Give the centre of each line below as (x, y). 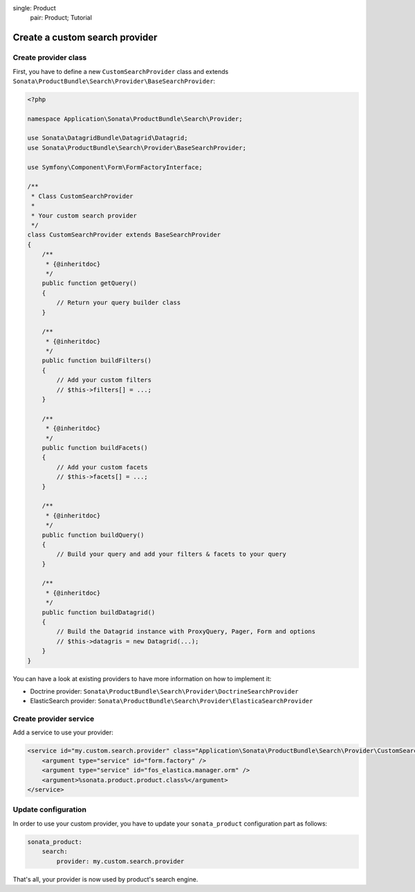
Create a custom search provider (85, 38)
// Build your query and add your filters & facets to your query (172, 554)
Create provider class (50, 57)
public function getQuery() (90, 283)
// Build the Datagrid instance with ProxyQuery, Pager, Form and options (186, 632)
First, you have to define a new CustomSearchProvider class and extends (121, 71)
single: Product (34, 8)
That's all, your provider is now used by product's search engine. (105, 879)
